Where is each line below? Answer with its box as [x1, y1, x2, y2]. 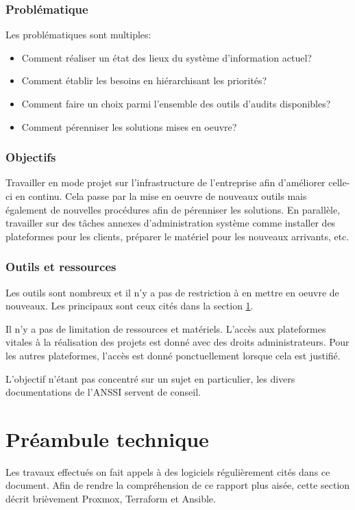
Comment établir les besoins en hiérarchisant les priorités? [21, 73, 267, 88]
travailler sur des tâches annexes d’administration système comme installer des [5, 216, 336, 230]
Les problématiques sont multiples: [5, 27, 151, 42]
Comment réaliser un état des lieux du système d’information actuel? [21, 50, 312, 64]
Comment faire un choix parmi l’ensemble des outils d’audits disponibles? [21, 97, 331, 110]
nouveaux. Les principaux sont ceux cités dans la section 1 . [5, 298, 254, 313]
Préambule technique [5, 424, 209, 452]
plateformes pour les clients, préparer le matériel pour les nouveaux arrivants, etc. [5, 229, 350, 243]
